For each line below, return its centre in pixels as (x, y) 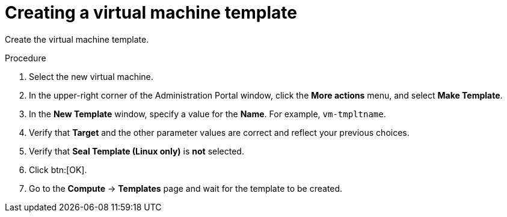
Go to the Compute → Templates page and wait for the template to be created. (186, 188)
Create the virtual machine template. (77, 39)
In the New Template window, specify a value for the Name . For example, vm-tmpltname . (207, 114)
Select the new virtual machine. (91, 76)
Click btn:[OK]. (58, 170)
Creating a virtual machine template (151, 13)
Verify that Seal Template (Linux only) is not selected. (137, 151)
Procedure (26, 58)
